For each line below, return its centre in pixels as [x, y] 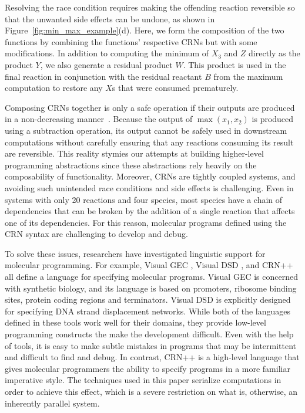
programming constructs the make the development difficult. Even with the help [149, 334]
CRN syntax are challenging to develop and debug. [96, 234]
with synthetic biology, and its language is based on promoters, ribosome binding [151, 288]
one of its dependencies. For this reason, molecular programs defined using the [146, 222]
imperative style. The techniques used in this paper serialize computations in [143, 380]
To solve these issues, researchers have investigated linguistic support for [135, 253]
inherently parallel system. [52, 403]
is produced [273, 119]
